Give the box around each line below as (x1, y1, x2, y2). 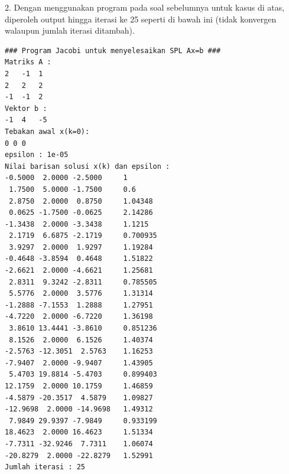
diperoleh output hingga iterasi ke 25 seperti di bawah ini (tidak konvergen (5, 12, 277, 25)
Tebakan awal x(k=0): (5, 127, 90, 136)
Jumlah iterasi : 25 (5, 463, 86, 472)
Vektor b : (5, 104, 47, 113)
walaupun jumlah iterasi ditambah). (5, 24, 135, 37)
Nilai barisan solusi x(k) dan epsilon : (5, 162, 170, 171)
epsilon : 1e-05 (5, 151, 69, 159)
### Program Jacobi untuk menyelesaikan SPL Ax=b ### (5, 46, 221, 55)
